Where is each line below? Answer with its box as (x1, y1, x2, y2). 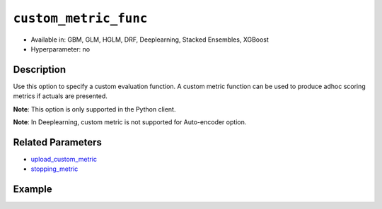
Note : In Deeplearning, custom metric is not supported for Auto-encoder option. (13, 118, 247, 126)
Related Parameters (13, 136, 103, 148)
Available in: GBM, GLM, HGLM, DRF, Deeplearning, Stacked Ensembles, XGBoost (30, 35, 269, 44)
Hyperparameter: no (30, 44, 91, 53)
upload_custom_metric (30, 155, 98, 163)
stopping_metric (30, 165, 79, 173)
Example (13, 184, 52, 196)
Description (13, 64, 66, 76)
